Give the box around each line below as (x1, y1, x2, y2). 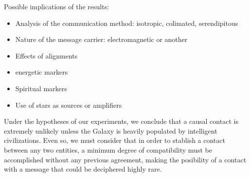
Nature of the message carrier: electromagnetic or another (15, 34, 188, 44)
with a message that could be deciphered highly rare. (4, 164, 162, 174)
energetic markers (15, 67, 68, 77)
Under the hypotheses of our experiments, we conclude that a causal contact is (4, 116, 238, 126)
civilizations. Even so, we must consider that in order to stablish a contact (4, 135, 225, 145)
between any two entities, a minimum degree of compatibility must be (4, 144, 212, 155)
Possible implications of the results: (4, 1, 109, 11)
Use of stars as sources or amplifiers (15, 99, 122, 110)
